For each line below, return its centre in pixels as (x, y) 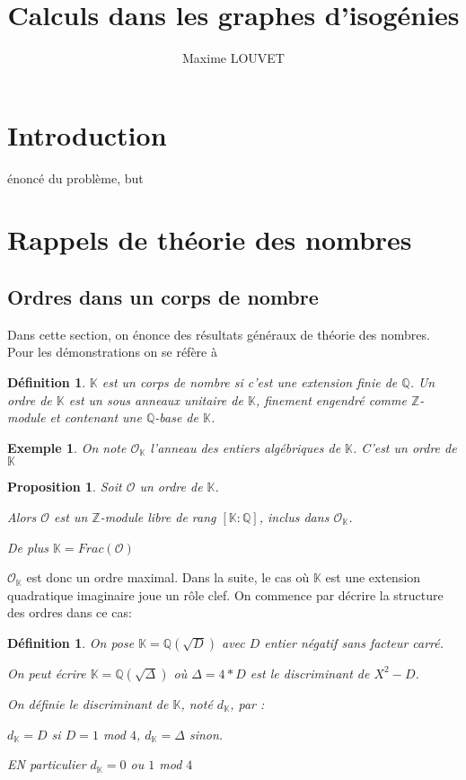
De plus (28, 547)
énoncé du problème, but (75, 177)
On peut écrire (47, 673)
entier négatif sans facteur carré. (354, 642)
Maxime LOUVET (233, 58)
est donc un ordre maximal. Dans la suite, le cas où (168, 577)
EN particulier (47, 764)
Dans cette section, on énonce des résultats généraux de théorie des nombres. (219, 334)
